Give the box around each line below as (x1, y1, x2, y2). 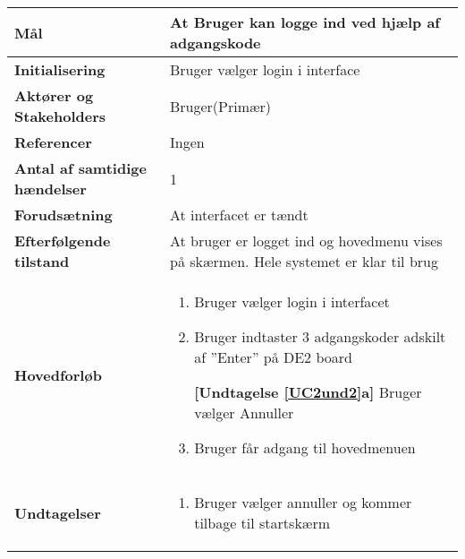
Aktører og (14, 85, 94, 106)
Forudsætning (14, 204, 113, 225)
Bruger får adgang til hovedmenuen (194, 437, 416, 458)
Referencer (14, 132, 92, 152)
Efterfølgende (14, 230, 111, 251)
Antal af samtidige (14, 158, 147, 178)
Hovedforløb (14, 364, 102, 385)
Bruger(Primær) (169, 95, 272, 116)
